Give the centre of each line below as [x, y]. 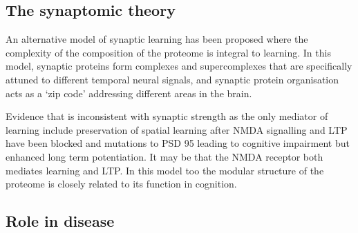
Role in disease [60, 221]
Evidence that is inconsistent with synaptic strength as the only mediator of [167, 116]
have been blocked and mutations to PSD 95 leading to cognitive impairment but [178, 143]
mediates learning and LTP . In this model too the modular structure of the [165, 170]
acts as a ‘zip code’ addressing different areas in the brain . [129, 93]
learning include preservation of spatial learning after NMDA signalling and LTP [177, 129]
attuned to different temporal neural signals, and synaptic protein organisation [172, 79]
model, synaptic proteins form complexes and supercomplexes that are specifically [179, 66]
